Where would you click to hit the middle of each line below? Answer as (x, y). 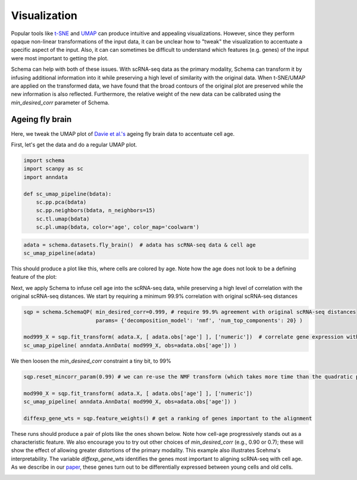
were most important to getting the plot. (60, 58)
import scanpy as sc (53, 169)
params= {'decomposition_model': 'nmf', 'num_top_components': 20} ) (199, 320)
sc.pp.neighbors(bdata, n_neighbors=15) (96, 211)
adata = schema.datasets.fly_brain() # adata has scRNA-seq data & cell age (140, 245)
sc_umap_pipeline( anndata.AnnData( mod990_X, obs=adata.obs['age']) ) (130, 401)
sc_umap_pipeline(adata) (60, 253)
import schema (44, 160)
